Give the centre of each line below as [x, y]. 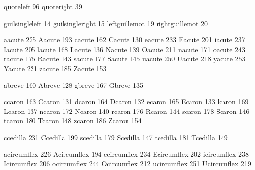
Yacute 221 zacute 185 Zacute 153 [55, 68]
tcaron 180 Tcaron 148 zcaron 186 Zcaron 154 [73, 121]
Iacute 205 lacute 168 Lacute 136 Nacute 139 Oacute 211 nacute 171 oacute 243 [125, 49]
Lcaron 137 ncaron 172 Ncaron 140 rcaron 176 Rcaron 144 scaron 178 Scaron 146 [127, 111]
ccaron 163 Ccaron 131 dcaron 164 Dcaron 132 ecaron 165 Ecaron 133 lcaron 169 [126, 101]
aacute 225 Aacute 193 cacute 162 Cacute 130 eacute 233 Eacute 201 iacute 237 [125, 40]
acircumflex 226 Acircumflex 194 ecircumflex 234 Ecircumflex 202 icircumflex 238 [126, 154]
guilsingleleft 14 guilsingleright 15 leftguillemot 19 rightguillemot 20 [106, 23]
